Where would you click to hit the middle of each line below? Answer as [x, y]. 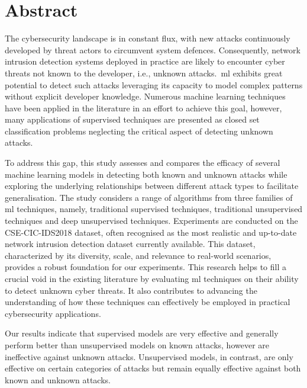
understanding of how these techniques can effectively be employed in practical [148, 302]
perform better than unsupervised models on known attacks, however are [137, 344]
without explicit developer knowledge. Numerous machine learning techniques [145, 96]
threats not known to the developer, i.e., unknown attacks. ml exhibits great [144, 73]
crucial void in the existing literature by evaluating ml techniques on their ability [152, 278]
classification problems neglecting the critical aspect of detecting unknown [139, 131]
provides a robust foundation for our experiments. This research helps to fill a [146, 267]
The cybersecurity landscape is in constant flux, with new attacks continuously [148, 38]
